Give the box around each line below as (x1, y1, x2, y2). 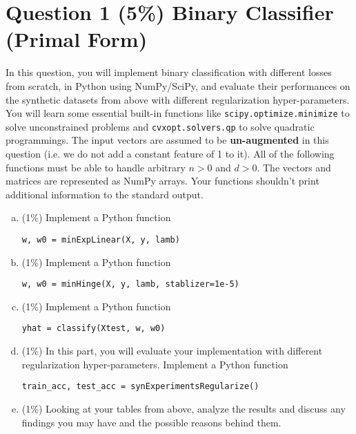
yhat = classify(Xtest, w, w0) (21, 323, 166, 334)
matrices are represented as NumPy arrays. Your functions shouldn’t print (6, 173, 319, 188)
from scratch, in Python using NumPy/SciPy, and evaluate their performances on (6, 78, 350, 93)
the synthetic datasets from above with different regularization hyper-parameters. (6, 92, 350, 106)
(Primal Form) (6, 25, 148, 53)
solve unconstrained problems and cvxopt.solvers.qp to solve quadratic (6, 119, 315, 133)
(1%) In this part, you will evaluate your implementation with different (21, 343, 323, 358)
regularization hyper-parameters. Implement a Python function (21, 357, 288, 371)
